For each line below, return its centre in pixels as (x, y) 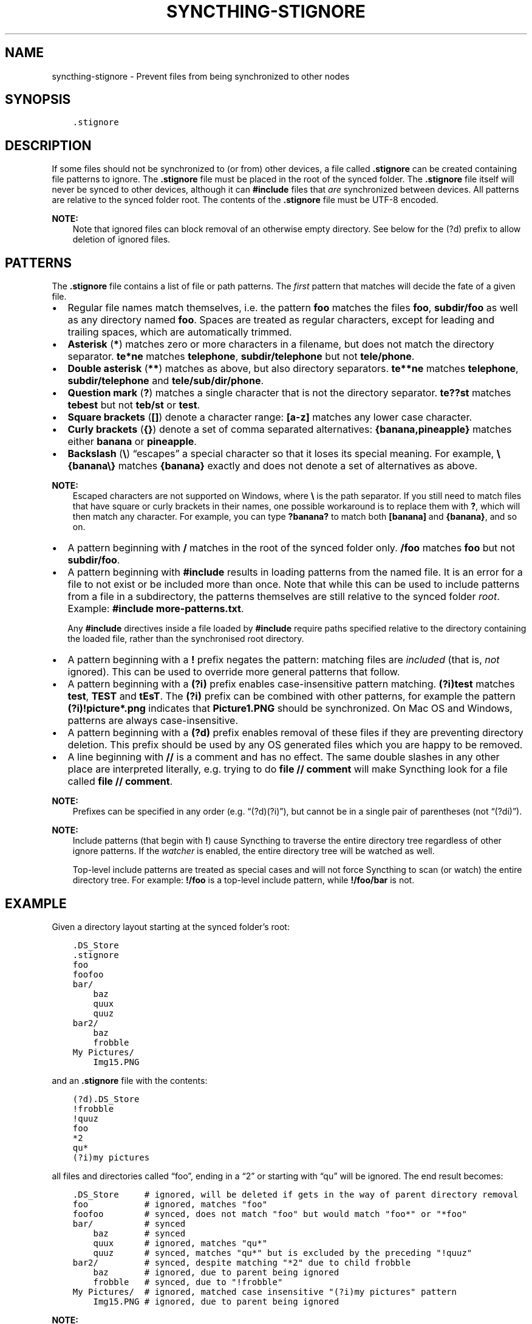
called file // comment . (120, 781)
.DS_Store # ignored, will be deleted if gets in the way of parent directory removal (295, 1194)
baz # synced (139, 1233)
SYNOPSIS (38, 100)
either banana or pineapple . (132, 442)
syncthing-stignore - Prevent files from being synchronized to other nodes (201, 76)
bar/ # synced (129, 1223)
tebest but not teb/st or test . (134, 405)
